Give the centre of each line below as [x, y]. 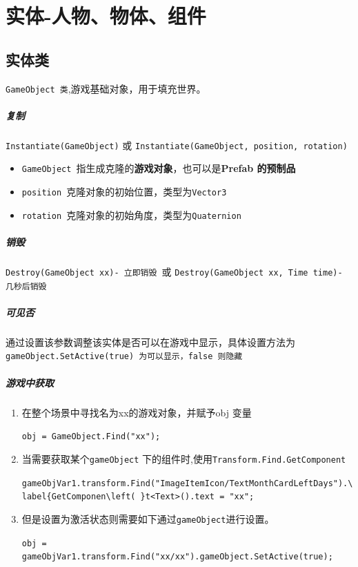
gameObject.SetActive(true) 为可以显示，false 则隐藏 [124, 357]
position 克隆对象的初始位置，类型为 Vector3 [124, 192]
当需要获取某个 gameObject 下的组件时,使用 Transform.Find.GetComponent [184, 458]
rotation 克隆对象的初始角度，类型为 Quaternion [131, 214]
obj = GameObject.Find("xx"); [91, 437]
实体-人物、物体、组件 [106, 16]
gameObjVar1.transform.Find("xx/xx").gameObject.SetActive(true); [177, 557]
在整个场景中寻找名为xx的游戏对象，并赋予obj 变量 [137, 412]
